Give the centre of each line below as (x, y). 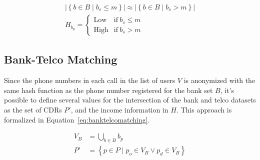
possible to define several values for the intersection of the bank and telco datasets (130, 100)
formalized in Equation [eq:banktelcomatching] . (77, 119)
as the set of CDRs (33, 110)
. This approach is (204, 110)
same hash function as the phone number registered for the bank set (108, 90)
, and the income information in (119, 110)
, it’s (227, 90)
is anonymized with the (219, 80)
